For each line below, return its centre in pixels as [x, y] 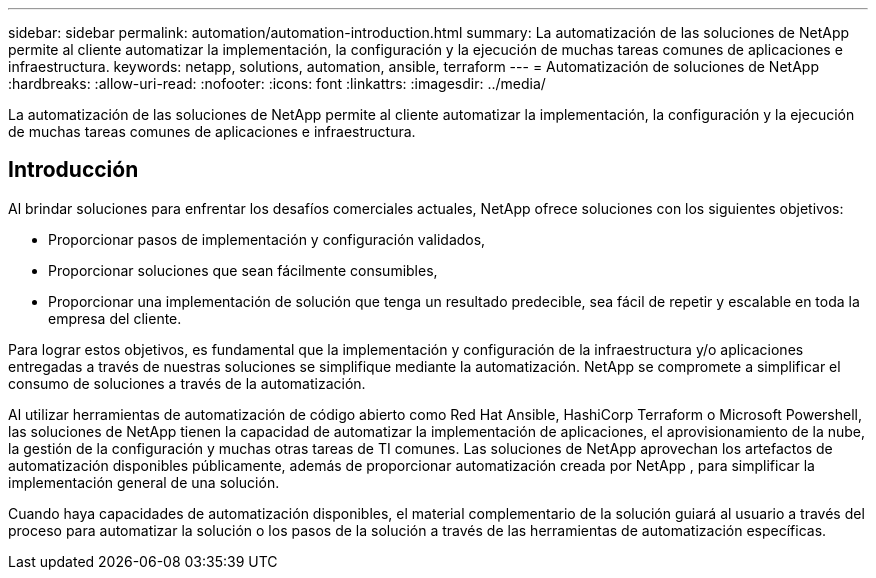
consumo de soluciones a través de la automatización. [187, 383]
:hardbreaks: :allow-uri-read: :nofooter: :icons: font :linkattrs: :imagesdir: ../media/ [277, 83]
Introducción [73, 170]
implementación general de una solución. [144, 482]
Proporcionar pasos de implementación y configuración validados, [267, 239]
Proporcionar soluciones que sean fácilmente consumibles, [243, 270]
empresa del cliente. [115, 318]
